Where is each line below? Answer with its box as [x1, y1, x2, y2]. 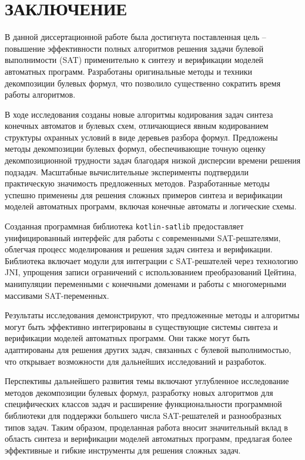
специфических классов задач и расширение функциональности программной [5, 398, 282, 410]
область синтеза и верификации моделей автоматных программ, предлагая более [5, 432, 292, 445]
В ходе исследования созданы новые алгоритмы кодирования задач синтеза [5, 108, 273, 120]
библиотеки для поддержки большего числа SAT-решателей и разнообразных [5, 409, 281, 421]
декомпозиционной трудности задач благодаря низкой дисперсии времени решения [5, 154, 301, 166]
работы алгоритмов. [5, 88, 76, 101]
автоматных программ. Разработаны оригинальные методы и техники [5, 65, 252, 77]
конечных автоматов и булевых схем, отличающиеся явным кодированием [5, 119, 269, 132]
